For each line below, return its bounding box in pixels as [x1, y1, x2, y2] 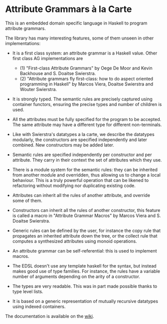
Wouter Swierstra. [19, 86, 57, 92]
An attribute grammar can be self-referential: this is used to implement [12, 247, 157, 253]
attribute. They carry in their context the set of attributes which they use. [12, 156, 162, 163]
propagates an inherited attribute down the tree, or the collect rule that [12, 232, 158, 238]
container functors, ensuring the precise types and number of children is [12, 101, 162, 107]
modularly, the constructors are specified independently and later [12, 136, 148, 142]
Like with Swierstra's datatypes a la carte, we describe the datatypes [12, 131, 155, 137]
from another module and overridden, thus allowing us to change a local [12, 171, 161, 178]
